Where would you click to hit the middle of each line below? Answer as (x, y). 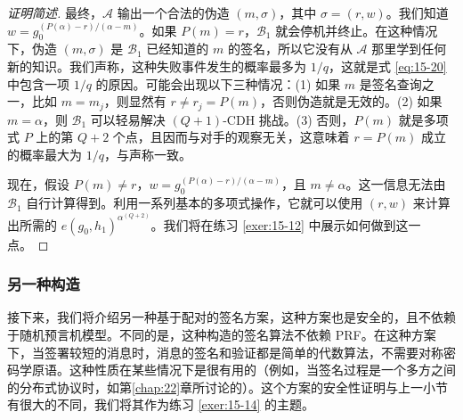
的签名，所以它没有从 (290, 49)
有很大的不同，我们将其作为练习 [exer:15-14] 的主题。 (161, 404)
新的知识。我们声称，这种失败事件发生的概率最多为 (157, 66)
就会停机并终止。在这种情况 (357, 30)
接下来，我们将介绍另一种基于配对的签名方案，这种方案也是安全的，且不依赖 (231, 317)
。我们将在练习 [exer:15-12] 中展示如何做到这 (280, 224)
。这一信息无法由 (396, 184)
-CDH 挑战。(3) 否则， (288, 119)
